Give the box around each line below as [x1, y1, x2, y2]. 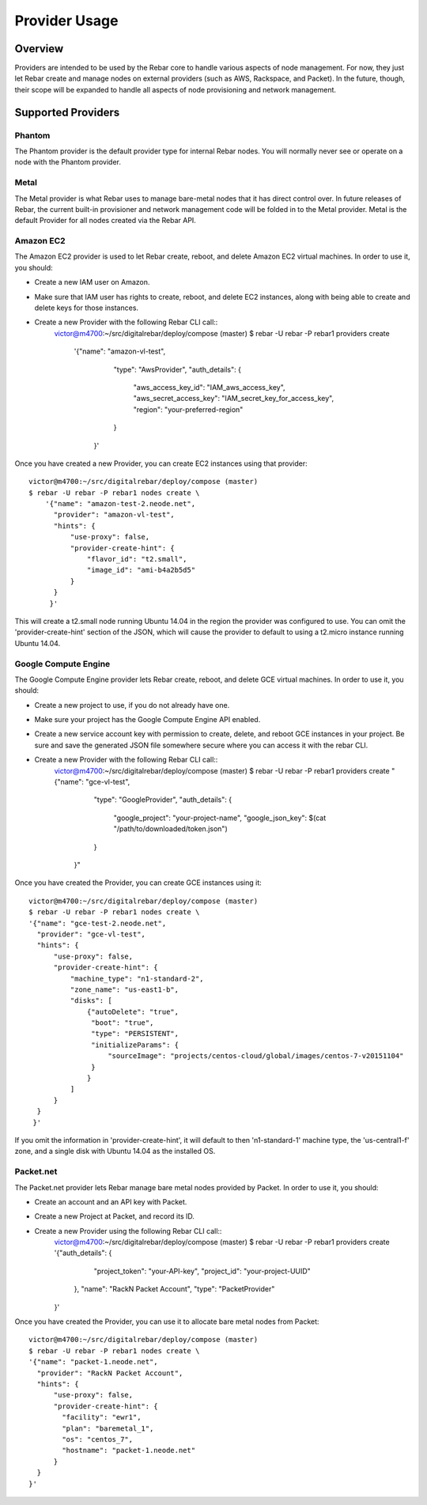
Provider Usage [14, 12, 119, 29]
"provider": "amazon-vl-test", [53, 510, 176, 520]
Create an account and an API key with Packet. [34, 1197, 187, 1206]
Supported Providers [14, 105, 120, 119]
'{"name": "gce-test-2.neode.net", [28, 918, 167, 928]
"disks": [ [70, 996, 112, 1005]
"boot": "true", [91, 1019, 154, 1027]
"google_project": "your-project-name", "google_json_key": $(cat [113, 813, 327, 822]
